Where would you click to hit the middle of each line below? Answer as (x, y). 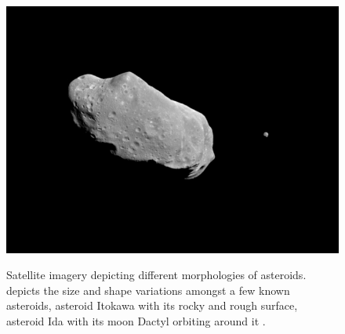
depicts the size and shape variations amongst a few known (148, 290)
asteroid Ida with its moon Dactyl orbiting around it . (136, 320)
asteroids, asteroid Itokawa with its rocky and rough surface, (152, 305)
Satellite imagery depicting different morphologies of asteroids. (156, 275)
